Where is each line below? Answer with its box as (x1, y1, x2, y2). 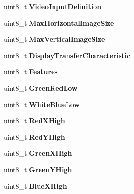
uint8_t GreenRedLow (4, 82, 78, 93)
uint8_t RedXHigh (4, 115, 65, 126)
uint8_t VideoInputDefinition (4, 1, 102, 11)
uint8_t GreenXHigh (4, 148, 72, 158)
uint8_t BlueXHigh (4, 180, 67, 191)
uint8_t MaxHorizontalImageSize (4, 17, 114, 28)
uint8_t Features (4, 66, 58, 77)
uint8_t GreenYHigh (4, 164, 72, 174)
